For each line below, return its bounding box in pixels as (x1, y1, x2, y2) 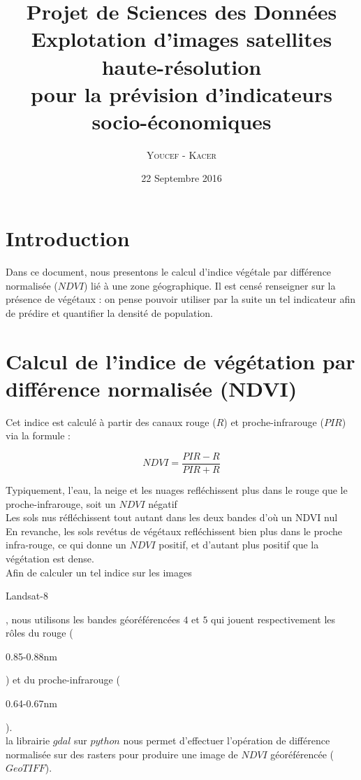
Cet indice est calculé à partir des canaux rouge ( (6, 414, 216, 429)
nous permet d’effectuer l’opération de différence (123, 733, 330, 748)
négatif (148, 496, 177, 511)
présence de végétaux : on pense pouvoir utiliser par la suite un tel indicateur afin (6, 292, 356, 306)
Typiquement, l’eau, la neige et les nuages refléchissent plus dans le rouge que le (6, 482, 348, 497)
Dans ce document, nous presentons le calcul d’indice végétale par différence (6, 264, 332, 278)
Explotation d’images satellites (31, 24, 332, 53)
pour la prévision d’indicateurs (31, 79, 332, 108)
